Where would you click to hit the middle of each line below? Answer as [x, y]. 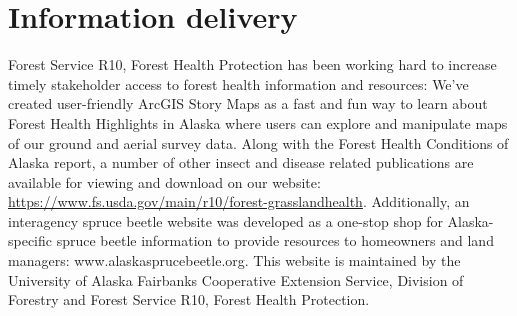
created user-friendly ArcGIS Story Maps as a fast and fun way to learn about [248, 103]
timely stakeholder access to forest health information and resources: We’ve [238, 83]
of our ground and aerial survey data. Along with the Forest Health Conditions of [258, 142]
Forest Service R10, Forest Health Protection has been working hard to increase [252, 64]
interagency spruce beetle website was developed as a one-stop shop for [225, 220]
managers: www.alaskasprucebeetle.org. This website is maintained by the [234, 260]
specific [30, 240]
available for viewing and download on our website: [164, 181]
